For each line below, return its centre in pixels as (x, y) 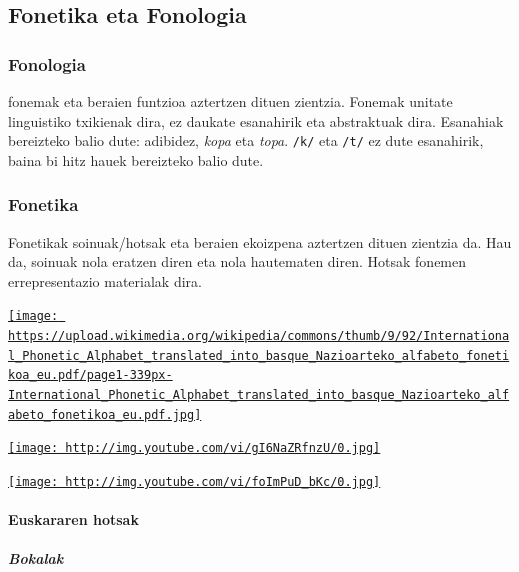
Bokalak (36, 558)
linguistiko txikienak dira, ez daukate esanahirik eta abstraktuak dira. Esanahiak (256, 120)
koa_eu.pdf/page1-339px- (90, 375)
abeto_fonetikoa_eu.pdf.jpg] (105, 414)
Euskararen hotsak (73, 519)
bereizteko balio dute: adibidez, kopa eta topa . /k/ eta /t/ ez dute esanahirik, (246, 140)
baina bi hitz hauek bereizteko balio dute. (136, 159)
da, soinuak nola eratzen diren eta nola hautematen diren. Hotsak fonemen (237, 261)
